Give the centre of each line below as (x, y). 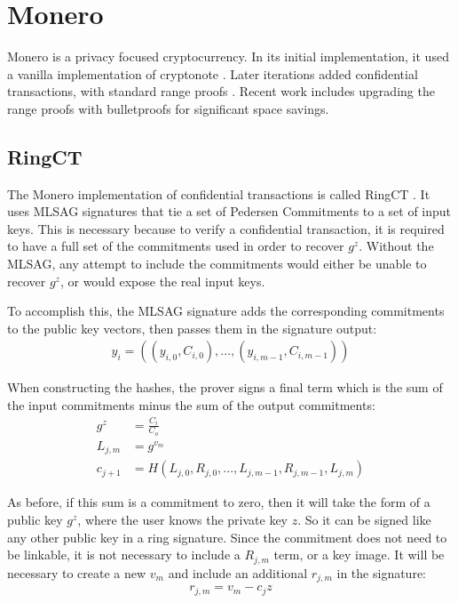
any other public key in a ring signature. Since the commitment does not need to (227, 537)
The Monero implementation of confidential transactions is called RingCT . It (219, 193)
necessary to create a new (77, 572)
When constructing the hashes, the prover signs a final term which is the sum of (225, 387)
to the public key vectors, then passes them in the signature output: (192, 328)
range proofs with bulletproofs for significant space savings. (168, 108)
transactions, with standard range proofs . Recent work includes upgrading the (221, 91)
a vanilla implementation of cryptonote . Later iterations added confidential (213, 73)
